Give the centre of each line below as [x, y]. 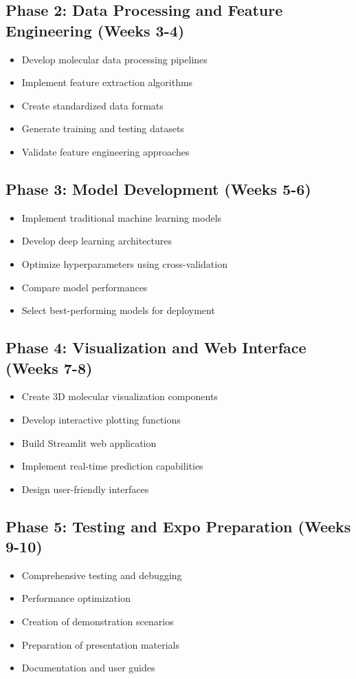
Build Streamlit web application [89, 442]
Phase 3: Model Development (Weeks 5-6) [158, 188]
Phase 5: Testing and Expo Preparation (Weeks [178, 526]
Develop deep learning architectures [97, 241]
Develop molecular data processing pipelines [114, 59]
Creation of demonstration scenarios [98, 621]
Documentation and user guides [88, 668]
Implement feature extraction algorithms [107, 82]
